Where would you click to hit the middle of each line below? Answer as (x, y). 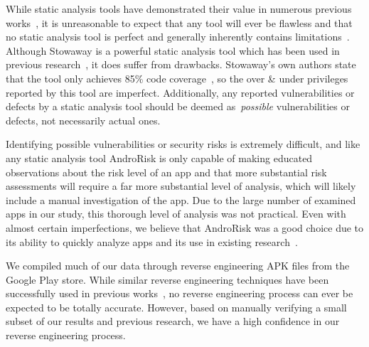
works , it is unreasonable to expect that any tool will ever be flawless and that (179, 22)
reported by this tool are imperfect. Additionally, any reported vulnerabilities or (180, 92)
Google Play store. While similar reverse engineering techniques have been (167, 279)
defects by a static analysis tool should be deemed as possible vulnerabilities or (178, 106)
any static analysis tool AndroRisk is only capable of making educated (159, 158)
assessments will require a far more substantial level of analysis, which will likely (181, 186)
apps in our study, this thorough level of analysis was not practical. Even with (176, 214)
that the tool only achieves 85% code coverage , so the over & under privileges (177, 78)
